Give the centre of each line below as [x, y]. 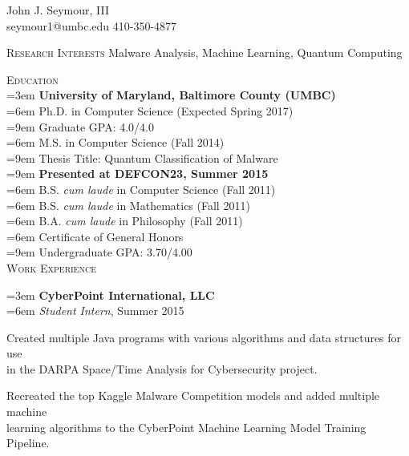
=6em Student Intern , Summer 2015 [95, 311]
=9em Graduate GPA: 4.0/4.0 [81, 126]
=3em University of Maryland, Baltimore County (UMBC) [171, 95]
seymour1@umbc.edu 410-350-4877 [92, 25]
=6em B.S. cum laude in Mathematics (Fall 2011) [128, 205]
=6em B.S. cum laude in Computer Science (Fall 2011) [141, 189]
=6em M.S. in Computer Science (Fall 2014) [115, 142]
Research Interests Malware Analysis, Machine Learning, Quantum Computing [204, 52]
